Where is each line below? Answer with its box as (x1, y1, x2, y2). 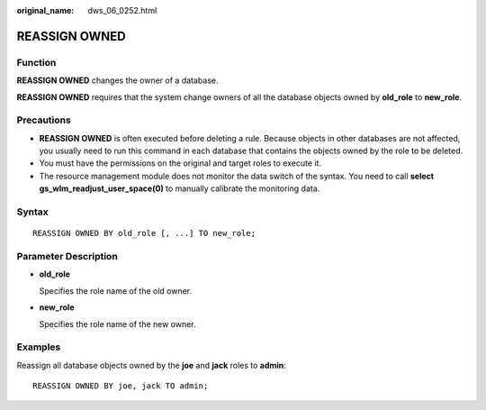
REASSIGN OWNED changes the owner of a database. (16, 75, 219, 86)
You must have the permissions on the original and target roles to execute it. (39, 158, 322, 169)
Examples (16, 341, 61, 353)
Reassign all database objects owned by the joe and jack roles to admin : (16, 360, 287, 370)
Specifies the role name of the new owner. (39, 318, 197, 329)
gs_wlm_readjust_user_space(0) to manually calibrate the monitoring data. (39, 183, 320, 194)
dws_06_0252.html (87, 5, 157, 15)
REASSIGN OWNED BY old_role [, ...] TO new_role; (32, 228, 256, 239)
